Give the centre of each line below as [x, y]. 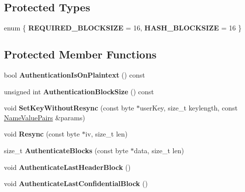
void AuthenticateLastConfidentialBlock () [76, 183]
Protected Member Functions [80, 54]
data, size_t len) [159, 150]
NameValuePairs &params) [45, 117]
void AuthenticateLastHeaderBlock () [67, 167]
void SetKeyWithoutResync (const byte [69, 108]
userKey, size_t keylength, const [189, 108]
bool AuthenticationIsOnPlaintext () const [75, 75]
